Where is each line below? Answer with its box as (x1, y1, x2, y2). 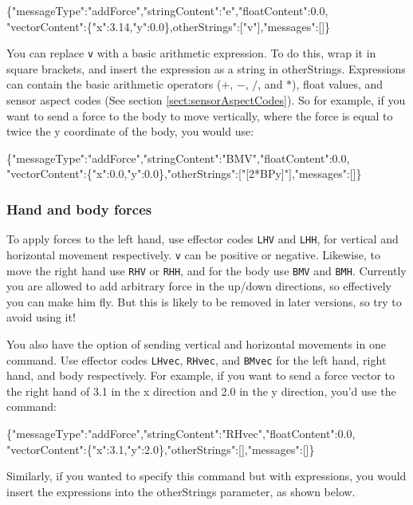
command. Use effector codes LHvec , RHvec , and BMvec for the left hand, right (6, 351, 387, 368)
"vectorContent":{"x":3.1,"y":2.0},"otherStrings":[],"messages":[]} (6, 440, 315, 457)
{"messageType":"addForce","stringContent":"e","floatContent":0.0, (6, 2, 328, 18)
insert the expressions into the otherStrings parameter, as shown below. (6, 483, 356, 499)
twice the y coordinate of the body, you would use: (6, 123, 254, 140)
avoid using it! (6, 309, 76, 325)
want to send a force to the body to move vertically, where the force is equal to (6, 107, 393, 124)
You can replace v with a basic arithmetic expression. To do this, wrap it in (6, 45, 376, 61)
